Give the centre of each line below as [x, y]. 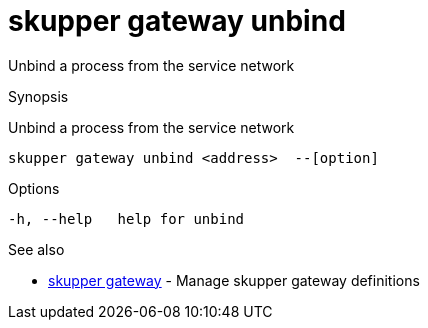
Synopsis [38, 96]
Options [34, 188]
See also [36, 249]
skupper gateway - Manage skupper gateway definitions [234, 280]
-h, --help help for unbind [126, 218]
